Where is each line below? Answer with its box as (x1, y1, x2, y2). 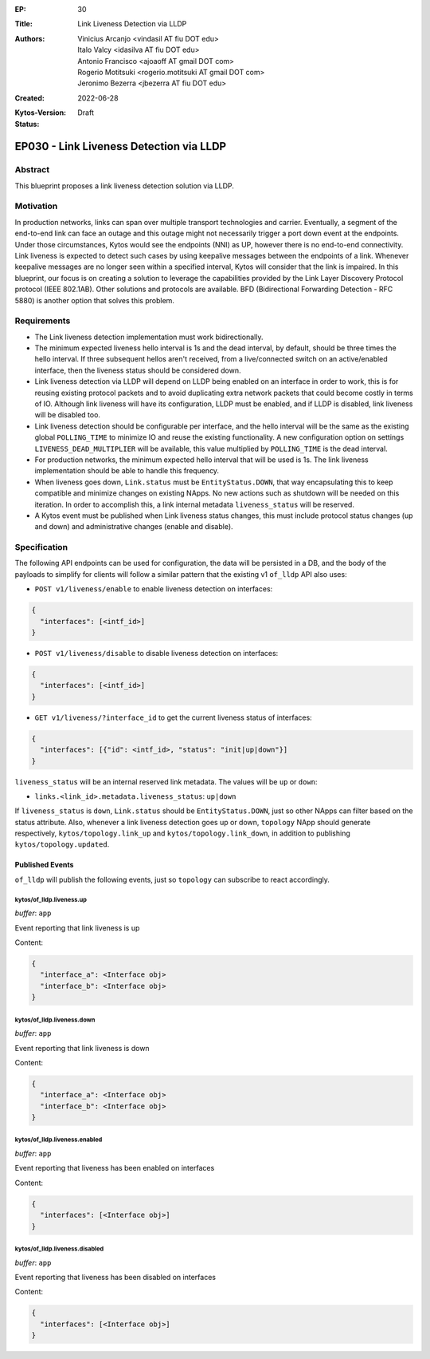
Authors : (14, 34, 45, 43)
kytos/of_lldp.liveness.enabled (14, 1136, 103, 1144)
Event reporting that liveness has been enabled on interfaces (14, 1163, 215, 1173)
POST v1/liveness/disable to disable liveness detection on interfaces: (34, 649, 279, 658)
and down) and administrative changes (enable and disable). (34, 522, 234, 531)
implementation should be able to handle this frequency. (34, 466, 219, 476)
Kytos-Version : (14, 108, 67, 117)
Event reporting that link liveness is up (14, 922, 140, 933)
